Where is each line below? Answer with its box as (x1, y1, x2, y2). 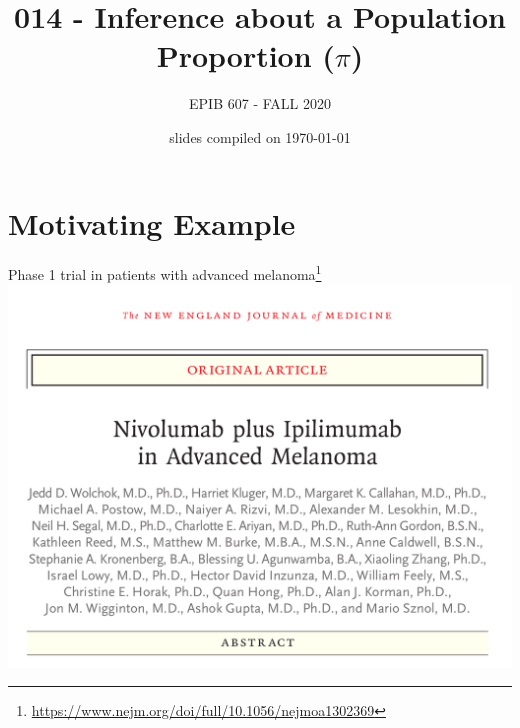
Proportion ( (156, 35, 335, 76)
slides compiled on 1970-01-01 (169, 126, 351, 147)
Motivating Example (8, 202, 296, 243)
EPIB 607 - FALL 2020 (189, 93, 331, 114)
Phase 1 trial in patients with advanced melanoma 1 (8, 261, 322, 285)
